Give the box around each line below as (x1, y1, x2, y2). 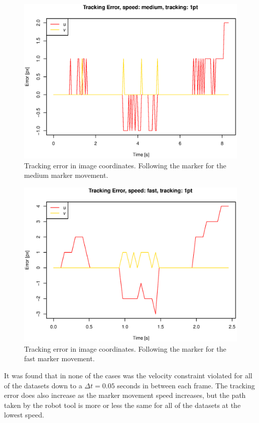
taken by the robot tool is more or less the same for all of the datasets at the (4, 399, 241, 410)
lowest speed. (4, 409, 44, 420)
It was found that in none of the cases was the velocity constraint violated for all (4, 370, 252, 381)
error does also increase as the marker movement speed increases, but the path (4, 390, 246, 400)
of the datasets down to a (4, 380, 82, 390)
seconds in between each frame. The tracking (117, 380, 255, 390)
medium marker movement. (24, 170, 108, 180)
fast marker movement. (24, 353, 95, 364)
